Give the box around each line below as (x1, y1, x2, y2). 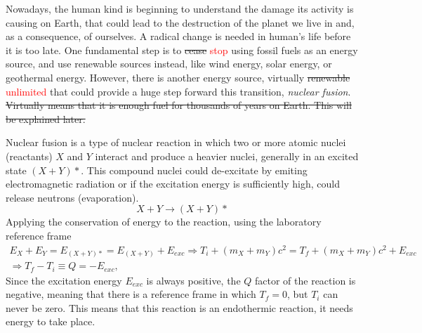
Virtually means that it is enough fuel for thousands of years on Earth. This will (6, 98, 352, 112)
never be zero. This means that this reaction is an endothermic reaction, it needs (6, 300, 353, 315)
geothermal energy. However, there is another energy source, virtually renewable (6, 70, 350, 84)
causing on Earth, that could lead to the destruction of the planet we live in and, (6, 15, 355, 30)
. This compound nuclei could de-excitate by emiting (81, 162, 308, 177)
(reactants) (6, 148, 53, 163)
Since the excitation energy (6, 273, 122, 287)
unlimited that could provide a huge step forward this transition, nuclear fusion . (6, 84, 351, 98)
